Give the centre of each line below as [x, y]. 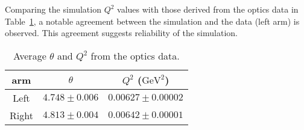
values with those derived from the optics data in [208, 9]
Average [30, 55]
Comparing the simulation [53, 9]
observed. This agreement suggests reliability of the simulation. [121, 33]
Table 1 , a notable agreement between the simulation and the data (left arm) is [152, 21]
